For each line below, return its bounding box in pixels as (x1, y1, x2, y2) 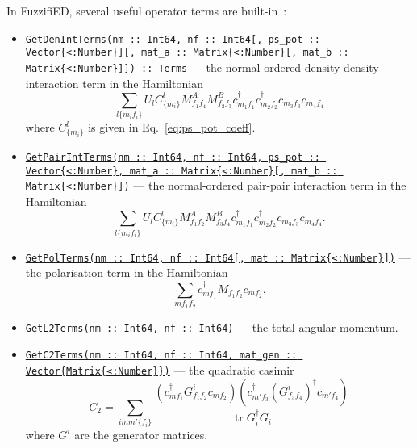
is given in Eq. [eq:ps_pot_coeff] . (88, 119, 256, 136)
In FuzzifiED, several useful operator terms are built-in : (6, 2, 287, 19)
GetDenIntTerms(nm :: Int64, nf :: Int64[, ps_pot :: (25, 33, 320, 45)
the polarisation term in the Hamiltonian (25, 264, 228, 281)
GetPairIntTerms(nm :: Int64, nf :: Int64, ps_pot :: (25, 152, 320, 164)
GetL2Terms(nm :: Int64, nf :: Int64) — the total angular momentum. (25, 318, 398, 335)
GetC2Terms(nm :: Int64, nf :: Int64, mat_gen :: (25, 350, 298, 362)
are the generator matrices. (74, 426, 208, 443)
